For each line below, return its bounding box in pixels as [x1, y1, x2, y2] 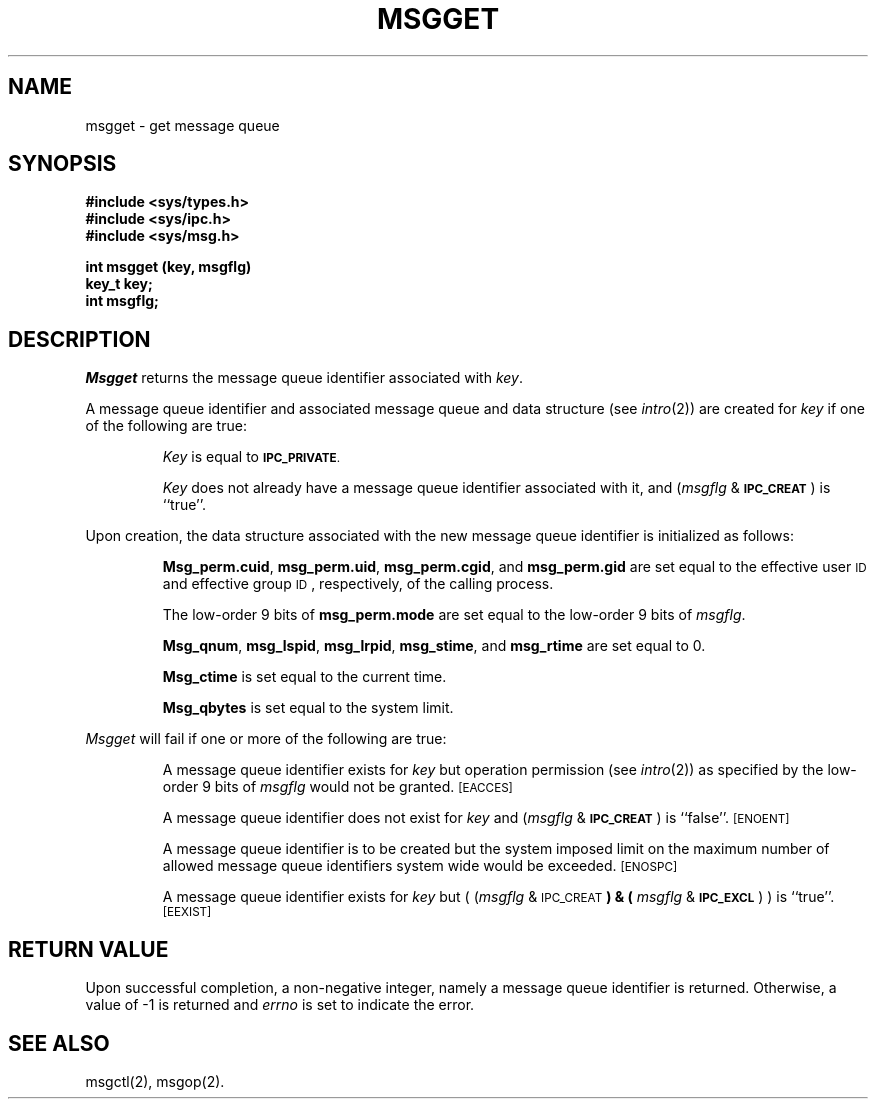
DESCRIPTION [8, 326, 151, 352]
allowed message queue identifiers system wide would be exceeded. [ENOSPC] [162, 857, 678, 875]
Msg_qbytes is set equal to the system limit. [162, 699, 454, 717]
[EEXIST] [162, 905, 212, 920]
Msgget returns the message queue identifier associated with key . [85, 369, 523, 387]
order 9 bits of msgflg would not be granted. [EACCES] [162, 778, 513, 796]
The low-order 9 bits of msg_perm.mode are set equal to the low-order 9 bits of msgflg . [162, 606, 746, 624]
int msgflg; [85, 292, 159, 310]
